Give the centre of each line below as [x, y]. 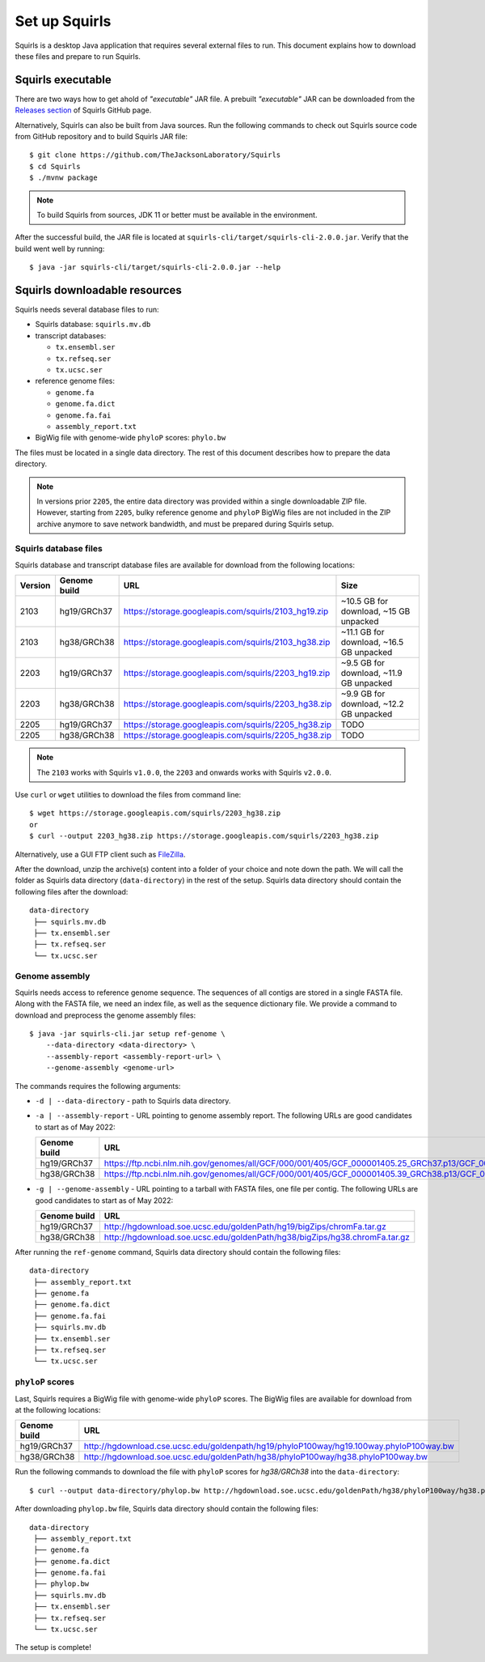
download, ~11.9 [372, 674]
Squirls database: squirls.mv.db [93, 325]
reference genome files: [75, 381]
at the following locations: [58, 1409]
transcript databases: [71, 335]
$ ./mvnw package [63, 178]
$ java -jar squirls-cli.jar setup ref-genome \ [127, 1033]
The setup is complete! [53, 1647]
